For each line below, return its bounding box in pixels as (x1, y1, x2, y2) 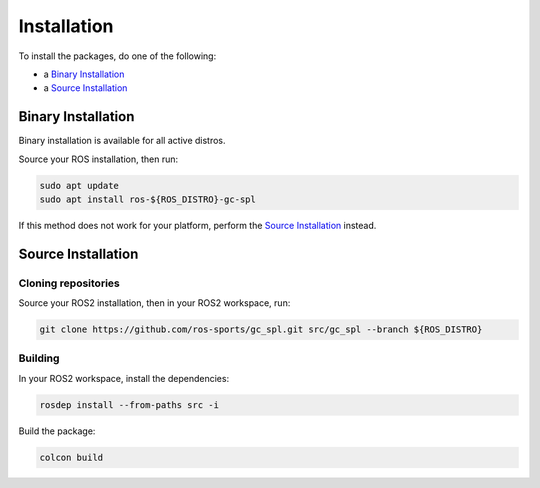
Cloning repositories (18, 276, 120, 290)
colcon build (39, 451, 104, 463)
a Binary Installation (43, 68, 125, 80)
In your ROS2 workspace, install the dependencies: (18, 372, 230, 384)
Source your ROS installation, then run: (18, 153, 179, 165)
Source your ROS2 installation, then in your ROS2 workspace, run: (18, 297, 291, 309)
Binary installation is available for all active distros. (18, 135, 226, 147)
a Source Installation (43, 82, 128, 94)
